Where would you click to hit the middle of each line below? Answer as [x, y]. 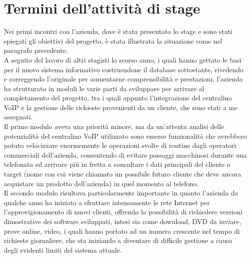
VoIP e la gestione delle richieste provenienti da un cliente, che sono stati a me [121, 107]
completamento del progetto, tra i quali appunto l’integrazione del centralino [118, 98]
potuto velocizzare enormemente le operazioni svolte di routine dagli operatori [120, 145]
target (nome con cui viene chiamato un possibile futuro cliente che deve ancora [123, 174]
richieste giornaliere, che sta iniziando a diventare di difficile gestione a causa [118, 240]
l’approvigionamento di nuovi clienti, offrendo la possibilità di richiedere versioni [123, 212]
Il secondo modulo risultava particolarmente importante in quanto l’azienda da [121, 193]
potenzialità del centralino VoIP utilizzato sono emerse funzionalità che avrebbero [125, 136]
